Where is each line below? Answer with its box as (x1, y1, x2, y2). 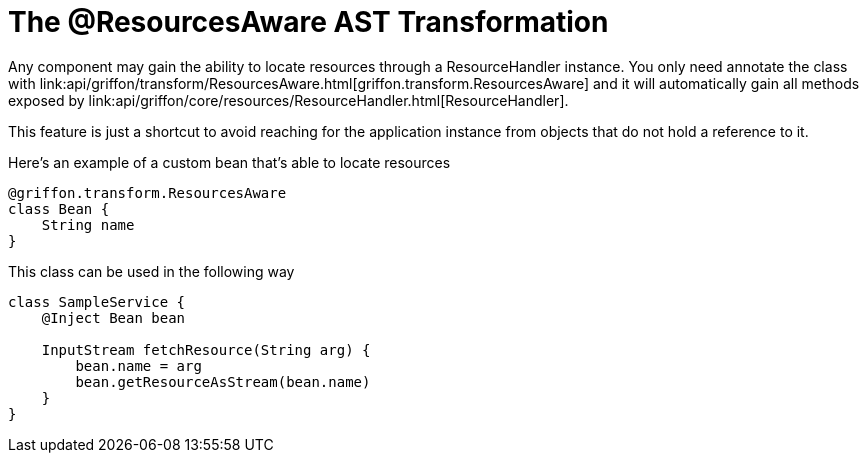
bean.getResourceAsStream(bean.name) (75, 373, 371, 390)
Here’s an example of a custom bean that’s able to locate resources (8, 153, 451, 171)
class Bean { (8, 200, 110, 217)
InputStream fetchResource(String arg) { (41, 341, 371, 358)
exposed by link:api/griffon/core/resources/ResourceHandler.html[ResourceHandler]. (8, 91, 569, 109)
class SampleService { (8, 293, 186, 310)
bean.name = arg (75, 357, 202, 374)
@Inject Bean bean (41, 309, 186, 326)
